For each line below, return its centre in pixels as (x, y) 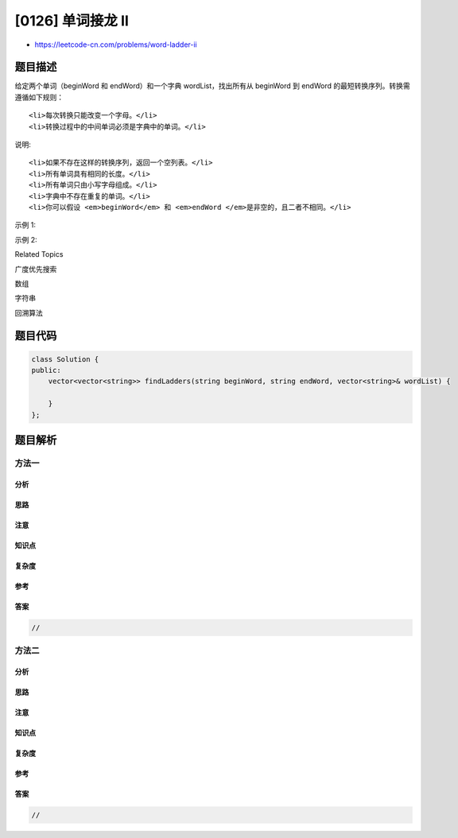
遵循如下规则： (39, 97)
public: (46, 371)
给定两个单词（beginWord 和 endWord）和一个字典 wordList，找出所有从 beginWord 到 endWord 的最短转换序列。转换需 (212, 86)
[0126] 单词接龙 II (72, 21)
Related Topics (39, 254)
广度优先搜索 (36, 269)
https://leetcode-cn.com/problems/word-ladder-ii (116, 45)
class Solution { (65, 359)
